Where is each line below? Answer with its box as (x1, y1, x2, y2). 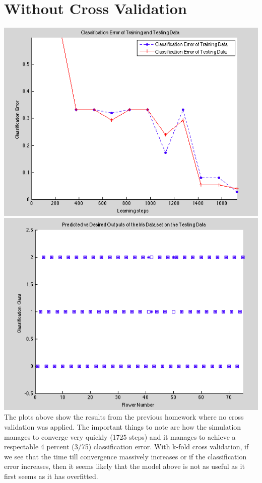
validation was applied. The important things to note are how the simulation (4, 421, 241, 432)
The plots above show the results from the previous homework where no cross (4, 412, 244, 422)
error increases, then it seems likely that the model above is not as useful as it (4, 461, 245, 471)
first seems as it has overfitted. (4, 470, 98, 481)
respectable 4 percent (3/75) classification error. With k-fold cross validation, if (4, 441, 249, 452)
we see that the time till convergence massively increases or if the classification (4, 451, 247, 461)
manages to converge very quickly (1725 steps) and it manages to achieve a (4, 431, 236, 442)
